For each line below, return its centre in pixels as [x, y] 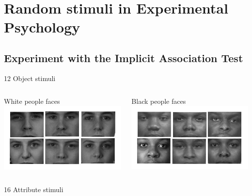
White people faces [32, 101]
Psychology [42, 27]
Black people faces [159, 101]
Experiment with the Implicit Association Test [124, 57]
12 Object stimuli [30, 78]
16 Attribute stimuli [34, 189]
